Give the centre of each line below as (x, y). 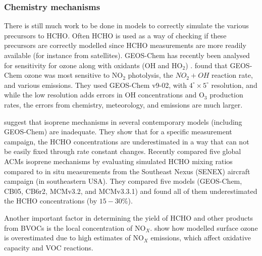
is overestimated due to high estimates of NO (74, 238)
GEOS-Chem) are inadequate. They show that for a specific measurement (118, 132)
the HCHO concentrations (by (51, 201)
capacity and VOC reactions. (49, 247)
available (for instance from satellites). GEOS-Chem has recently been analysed (127, 55)
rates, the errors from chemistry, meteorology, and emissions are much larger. (123, 104)
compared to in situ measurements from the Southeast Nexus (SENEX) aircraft (127, 171)
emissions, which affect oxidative (201, 238)
